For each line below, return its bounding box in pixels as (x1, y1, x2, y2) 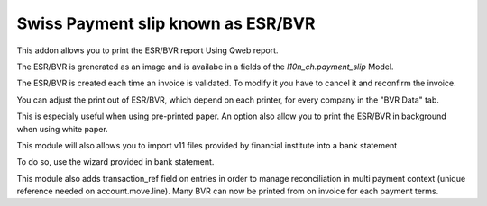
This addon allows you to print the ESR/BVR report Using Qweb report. (16, 45, 279, 56)
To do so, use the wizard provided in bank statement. (16, 157, 215, 167)
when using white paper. (16, 123, 108, 134)
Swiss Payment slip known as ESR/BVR (16, 13, 316, 33)
